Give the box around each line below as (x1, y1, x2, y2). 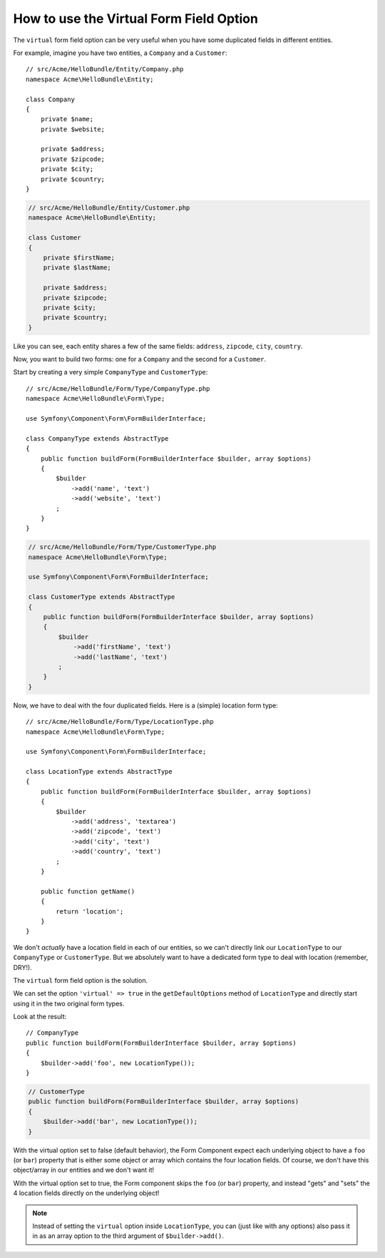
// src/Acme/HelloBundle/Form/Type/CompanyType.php (26, 384, 210, 392)
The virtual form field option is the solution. (13, 976, 148, 984)
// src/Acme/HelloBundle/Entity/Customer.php (28, 204, 190, 212)
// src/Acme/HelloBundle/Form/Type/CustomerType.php (28, 543, 217, 551)
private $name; (40, 115, 94, 123)
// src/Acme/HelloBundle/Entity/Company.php (26, 65, 185, 73)
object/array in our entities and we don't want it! (13, 1166, 155, 1175)
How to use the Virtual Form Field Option (13, 11, 258, 26)
